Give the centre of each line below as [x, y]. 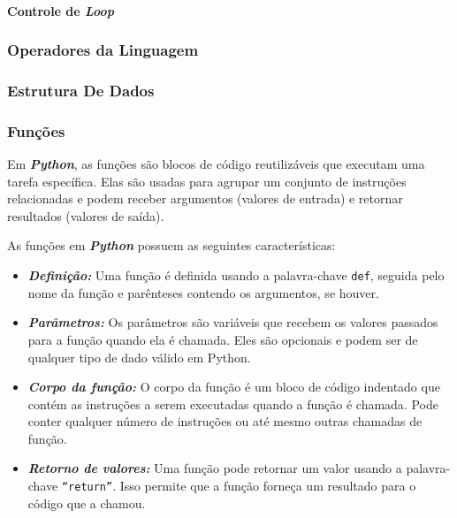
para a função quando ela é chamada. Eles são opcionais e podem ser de [223, 339]
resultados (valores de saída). [86, 215]
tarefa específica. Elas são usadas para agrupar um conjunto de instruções [207, 181]
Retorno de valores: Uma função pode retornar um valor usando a [215, 468]
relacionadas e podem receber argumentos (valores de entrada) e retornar [205, 198]
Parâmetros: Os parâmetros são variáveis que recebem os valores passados [233, 322]
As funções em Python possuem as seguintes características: [171, 245]
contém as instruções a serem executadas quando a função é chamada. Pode [233, 404]
